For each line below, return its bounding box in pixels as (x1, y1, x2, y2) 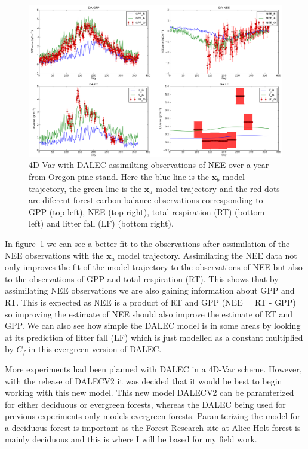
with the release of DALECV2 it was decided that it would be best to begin (5, 374, 282, 387)
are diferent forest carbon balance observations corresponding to (29, 194, 263, 206)
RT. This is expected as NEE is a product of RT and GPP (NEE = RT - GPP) (5, 295, 296, 308)
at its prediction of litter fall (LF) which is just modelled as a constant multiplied (5, 331, 303, 343)
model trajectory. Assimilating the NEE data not (118, 249, 297, 261)
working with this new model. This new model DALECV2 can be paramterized (5, 386, 294, 399)
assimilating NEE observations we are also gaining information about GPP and (5, 284, 295, 297)
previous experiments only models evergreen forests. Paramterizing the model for (5, 410, 301, 422)
